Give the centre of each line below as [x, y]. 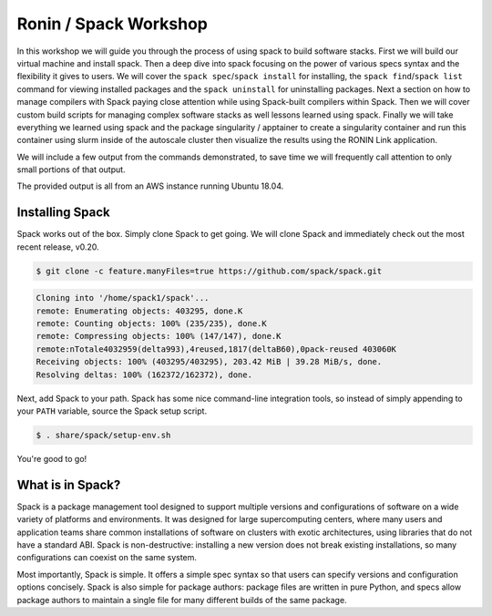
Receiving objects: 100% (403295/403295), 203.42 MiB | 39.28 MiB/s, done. [209, 362]
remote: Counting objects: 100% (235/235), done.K [152, 324]
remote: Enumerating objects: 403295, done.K [139, 311]
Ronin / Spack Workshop [113, 24]
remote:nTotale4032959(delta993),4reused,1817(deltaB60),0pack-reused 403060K [216, 349]
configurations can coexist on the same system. [107, 558]
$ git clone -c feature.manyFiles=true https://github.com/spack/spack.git [209, 271]
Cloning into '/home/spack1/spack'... [123, 298]
